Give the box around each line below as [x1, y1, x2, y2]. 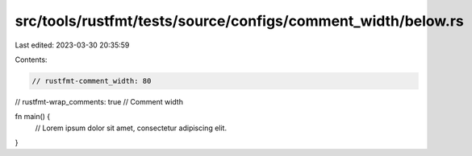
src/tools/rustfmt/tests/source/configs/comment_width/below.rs [15, 12, 464, 30]
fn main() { [15, 112, 51, 121]
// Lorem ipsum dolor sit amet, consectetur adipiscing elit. [35, 123, 228, 133]
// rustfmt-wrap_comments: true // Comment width [15, 96, 183, 106]
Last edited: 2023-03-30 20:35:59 [15, 40, 130, 50]
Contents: [15, 55, 48, 64]
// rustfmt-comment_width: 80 [31, 76, 152, 85]
